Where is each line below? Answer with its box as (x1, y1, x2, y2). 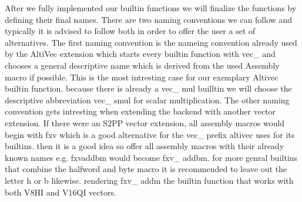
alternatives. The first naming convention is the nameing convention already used (5, 36, 297, 48)
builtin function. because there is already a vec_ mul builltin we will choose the (5, 82, 292, 95)
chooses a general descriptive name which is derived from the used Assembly (5, 59, 280, 71)
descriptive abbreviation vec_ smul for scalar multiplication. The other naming (5, 93, 290, 106)
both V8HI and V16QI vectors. (5, 186, 116, 198)
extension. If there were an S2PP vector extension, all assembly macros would (5, 116, 285, 129)
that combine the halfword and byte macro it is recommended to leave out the (5, 163, 287, 175)
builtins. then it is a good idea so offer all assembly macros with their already (5, 140, 284, 152)
